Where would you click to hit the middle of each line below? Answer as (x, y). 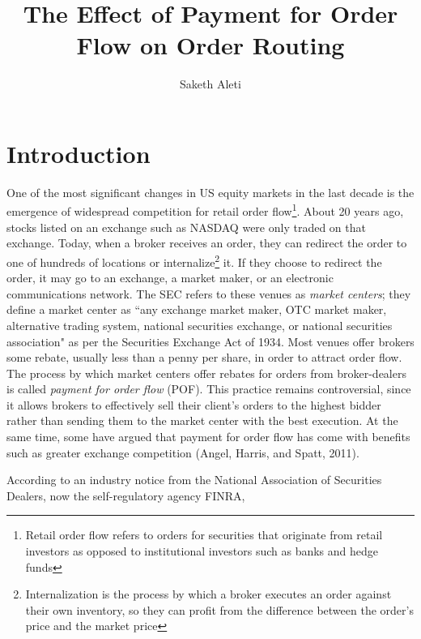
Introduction (79, 153)
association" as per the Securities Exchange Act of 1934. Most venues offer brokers (210, 341)
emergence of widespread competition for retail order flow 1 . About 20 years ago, (205, 210)
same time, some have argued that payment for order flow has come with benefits (208, 437)
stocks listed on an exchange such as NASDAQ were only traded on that (186, 227)
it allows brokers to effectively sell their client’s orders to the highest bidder (194, 404)
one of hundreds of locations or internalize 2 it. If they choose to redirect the (194, 260)
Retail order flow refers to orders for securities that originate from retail (204, 535)
